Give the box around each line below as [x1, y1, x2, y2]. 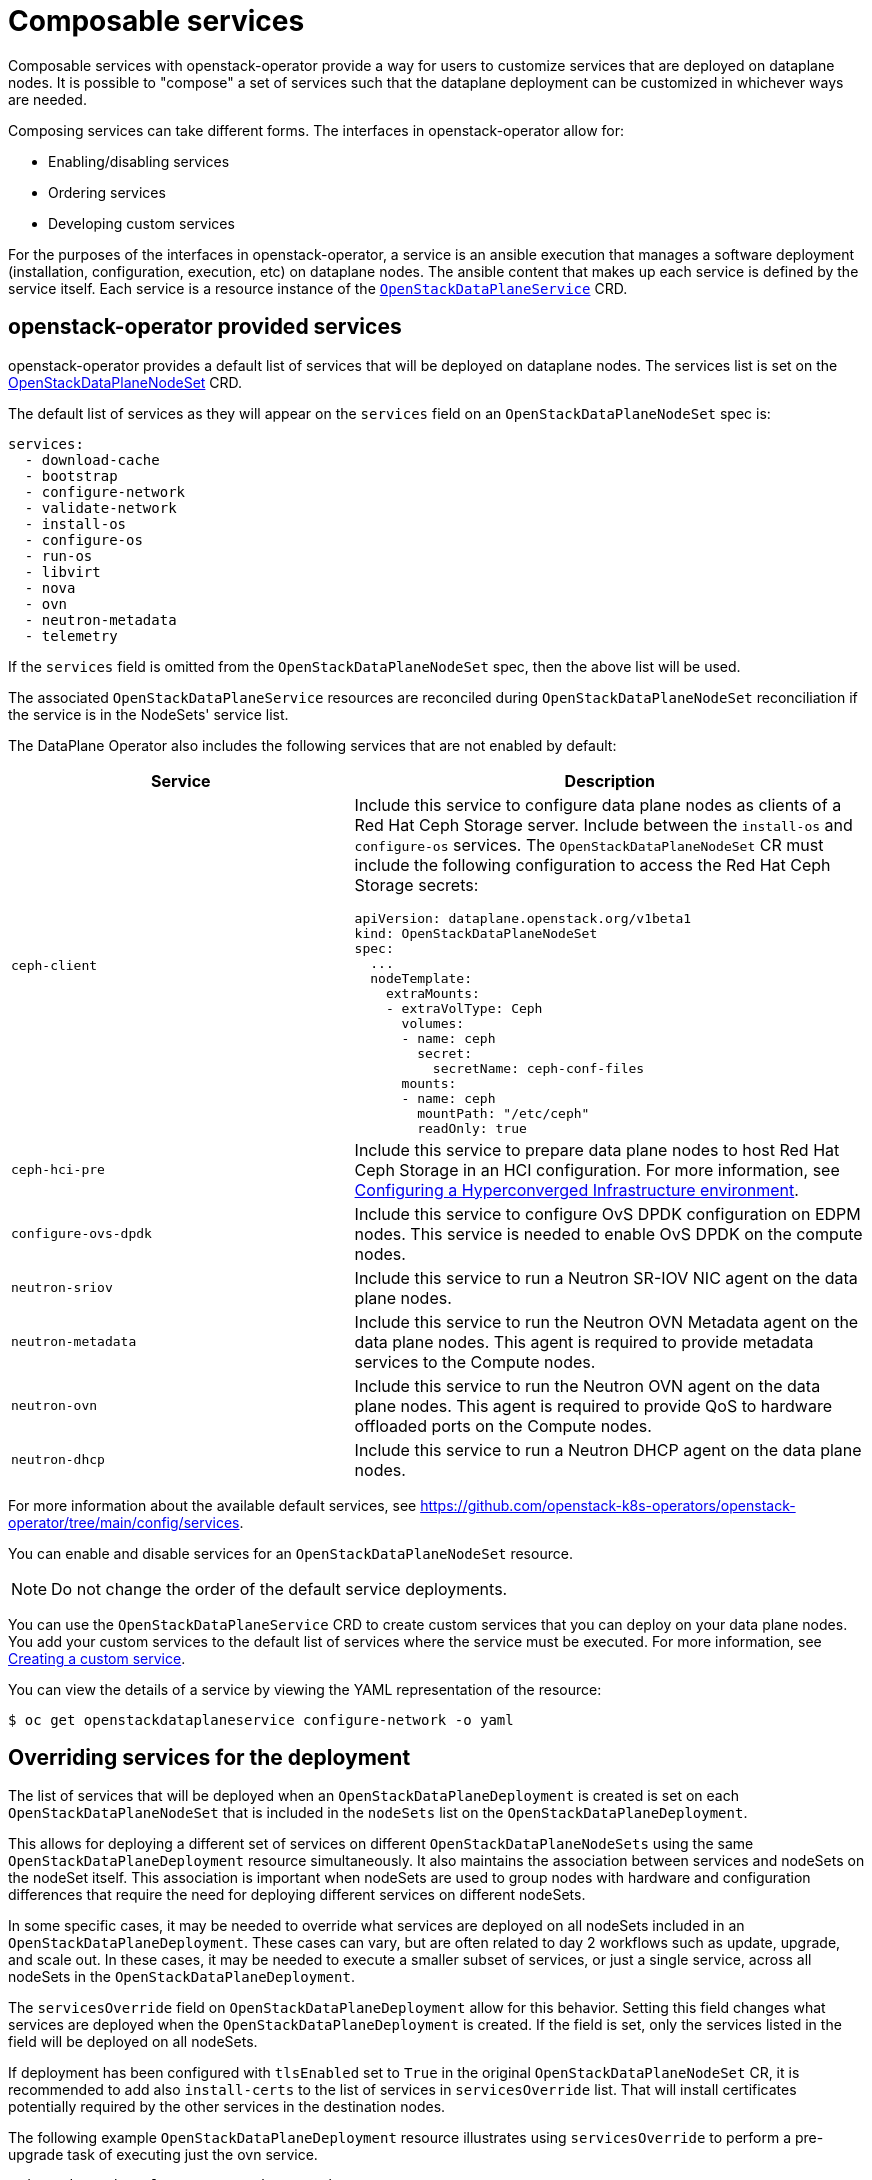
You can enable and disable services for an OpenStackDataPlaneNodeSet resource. [8, 1544, 573, 1562]
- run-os [24, 547, 93, 564]
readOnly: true [417, 1120, 527, 1136]
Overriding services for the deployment [8, 1745, 411, 1771]
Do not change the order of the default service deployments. [51, 1578, 508, 1599]
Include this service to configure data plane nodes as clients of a [354, 794, 842, 815]
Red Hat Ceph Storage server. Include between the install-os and [354, 814, 853, 835]
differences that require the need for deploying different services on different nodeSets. [8, 1886, 586, 1904]
